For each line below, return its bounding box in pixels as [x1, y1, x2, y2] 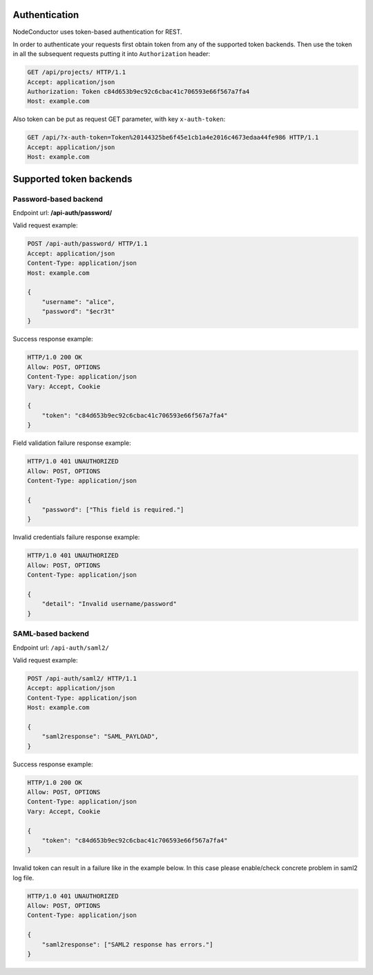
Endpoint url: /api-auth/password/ [12, 208, 113, 217]
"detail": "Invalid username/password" [41, 600, 178, 608]
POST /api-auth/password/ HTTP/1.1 [27, 240, 148, 248]
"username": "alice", [41, 298, 115, 305]
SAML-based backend [12, 629, 90, 638]
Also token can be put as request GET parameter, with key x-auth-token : [12, 115, 226, 124]
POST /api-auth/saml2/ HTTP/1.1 [27, 674, 137, 682]
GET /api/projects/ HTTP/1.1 [27, 68, 126, 76]
